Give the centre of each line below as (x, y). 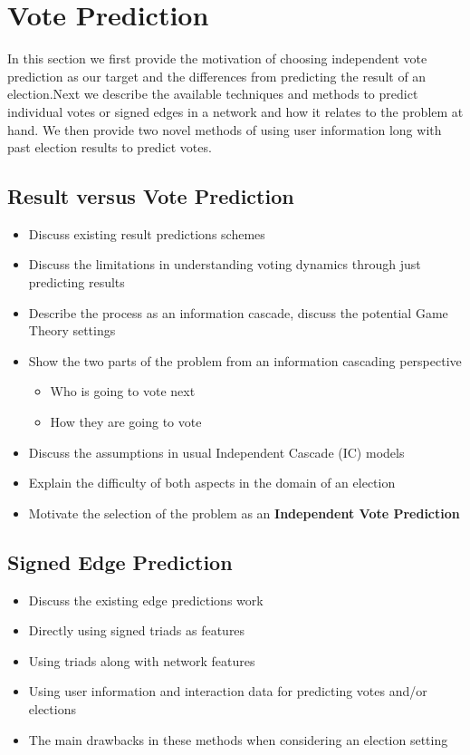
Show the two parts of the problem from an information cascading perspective (245, 360)
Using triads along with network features (142, 660)
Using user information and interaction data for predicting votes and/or (228, 691)
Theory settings (72, 330)
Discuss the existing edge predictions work (146, 600)
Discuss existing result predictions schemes (147, 233)
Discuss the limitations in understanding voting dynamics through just (225, 264)
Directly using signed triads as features (137, 630)
